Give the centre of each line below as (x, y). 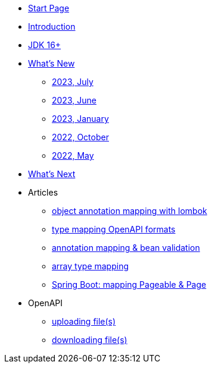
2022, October (80, 137)
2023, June (74, 100)
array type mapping (90, 266)
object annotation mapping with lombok (130, 211)
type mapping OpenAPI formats (114, 229)
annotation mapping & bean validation (126, 248)
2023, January (80, 119)
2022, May (73, 155)
